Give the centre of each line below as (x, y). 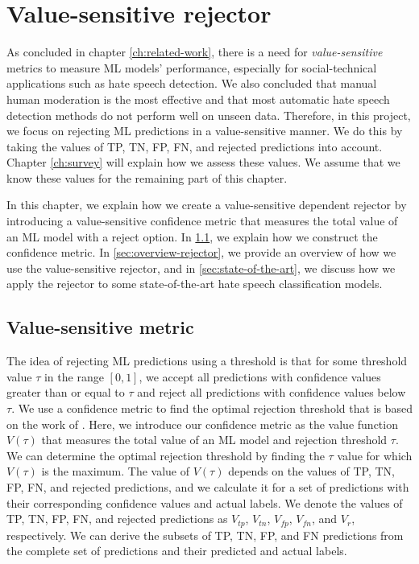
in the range (74, 376)
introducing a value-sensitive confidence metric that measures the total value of (202, 221)
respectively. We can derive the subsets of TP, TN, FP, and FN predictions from (205, 535)
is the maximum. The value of (116, 471)
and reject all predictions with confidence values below (272, 392)
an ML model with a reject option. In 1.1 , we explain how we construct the (192, 236)
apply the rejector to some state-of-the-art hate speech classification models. (195, 284)
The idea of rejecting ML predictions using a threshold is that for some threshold (207, 361)
